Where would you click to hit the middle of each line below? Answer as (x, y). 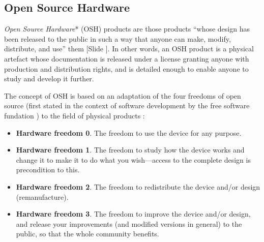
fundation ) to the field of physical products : (75, 115)
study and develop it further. (49, 79)
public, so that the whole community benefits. (87, 234)
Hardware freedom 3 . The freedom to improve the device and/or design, (133, 214)
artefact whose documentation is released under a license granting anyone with (127, 58)
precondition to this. (48, 170)
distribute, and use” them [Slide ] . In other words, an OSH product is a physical (129, 49)
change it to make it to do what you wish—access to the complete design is (133, 159)
